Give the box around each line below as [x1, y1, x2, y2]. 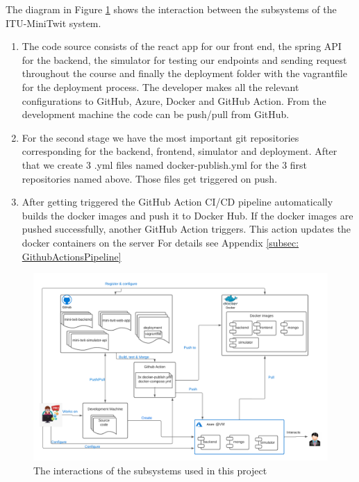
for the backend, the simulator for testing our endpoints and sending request [22, 52, 347, 67]
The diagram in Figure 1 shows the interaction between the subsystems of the [6, 2, 337, 16]
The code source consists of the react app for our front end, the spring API [22, 39, 342, 53]
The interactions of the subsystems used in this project [33, 463, 267, 477]
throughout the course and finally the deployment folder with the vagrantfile [22, 66, 347, 81]
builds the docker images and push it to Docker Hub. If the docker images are [22, 208, 353, 222]
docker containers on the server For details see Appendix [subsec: [22, 235, 299, 249]
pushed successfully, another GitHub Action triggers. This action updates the [22, 222, 351, 236]
